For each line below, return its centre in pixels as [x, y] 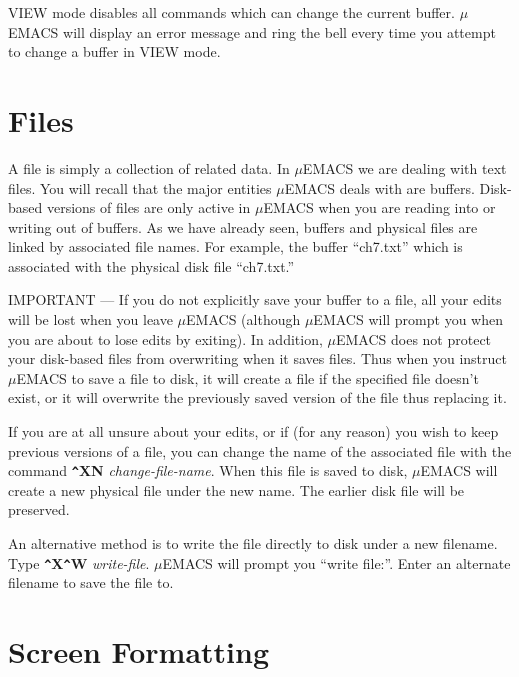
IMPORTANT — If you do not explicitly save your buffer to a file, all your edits [255, 299]
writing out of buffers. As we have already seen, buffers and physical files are [243, 226]
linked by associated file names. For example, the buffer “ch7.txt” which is [235, 246]
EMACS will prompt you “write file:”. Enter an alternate [336, 562]
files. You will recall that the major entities [140, 187]
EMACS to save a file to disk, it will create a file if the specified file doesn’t [247, 377]
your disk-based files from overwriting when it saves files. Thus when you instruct [257, 358]
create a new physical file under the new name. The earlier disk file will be [236, 489]
